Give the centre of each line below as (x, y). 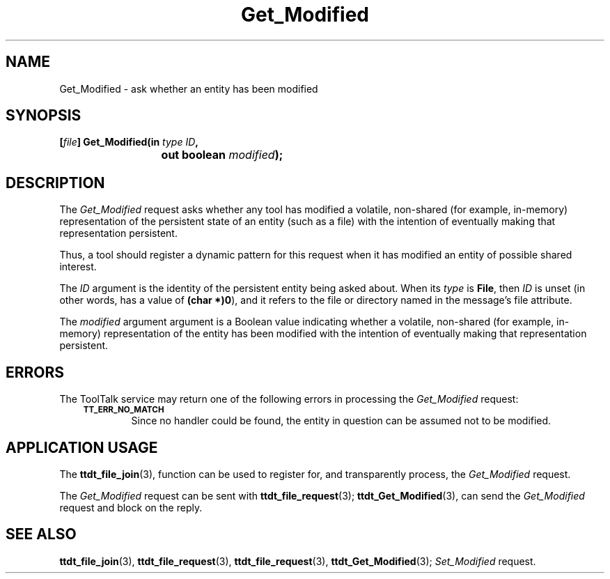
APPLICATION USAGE (82, 447)
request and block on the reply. (131, 507)
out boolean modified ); (222, 155)
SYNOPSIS (44, 116)
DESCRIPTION (55, 183)
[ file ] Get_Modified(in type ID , (129, 142)
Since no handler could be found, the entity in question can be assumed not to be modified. (341, 421)
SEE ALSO (41, 534)
